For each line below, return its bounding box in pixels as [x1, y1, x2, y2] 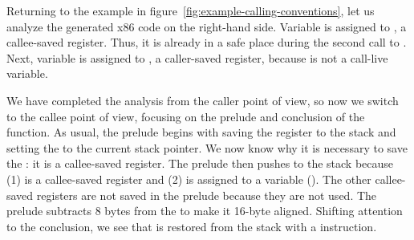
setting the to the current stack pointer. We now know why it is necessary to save [6, 139, 408, 156]
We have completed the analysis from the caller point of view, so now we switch [6, 92, 399, 108]
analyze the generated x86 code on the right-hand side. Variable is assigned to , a [6, 18, 407, 35]
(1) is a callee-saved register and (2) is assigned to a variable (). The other [6, 170, 371, 187]
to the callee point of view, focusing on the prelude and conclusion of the [6, 108, 365, 124]
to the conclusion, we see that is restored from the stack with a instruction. [6, 218, 377, 234]
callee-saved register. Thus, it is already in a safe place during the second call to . [6, 34, 407, 51]
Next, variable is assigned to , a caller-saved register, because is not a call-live [6, 49, 388, 66]
